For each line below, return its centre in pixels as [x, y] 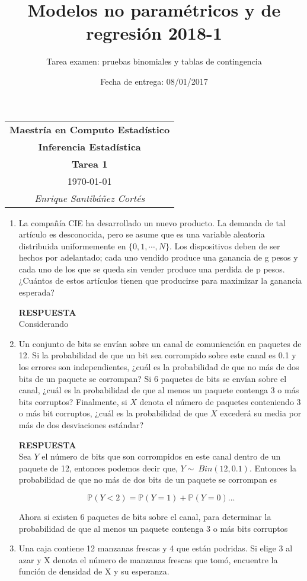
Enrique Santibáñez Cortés [90, 198]
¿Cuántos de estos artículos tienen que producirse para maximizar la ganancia [160, 280]
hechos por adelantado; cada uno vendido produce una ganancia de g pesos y [158, 257]
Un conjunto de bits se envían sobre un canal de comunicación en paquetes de [160, 343]
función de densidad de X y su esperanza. [94, 571]
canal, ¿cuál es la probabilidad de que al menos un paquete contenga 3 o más [159, 390]
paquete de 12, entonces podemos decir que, [98, 468]
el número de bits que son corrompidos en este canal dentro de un [161, 456]
